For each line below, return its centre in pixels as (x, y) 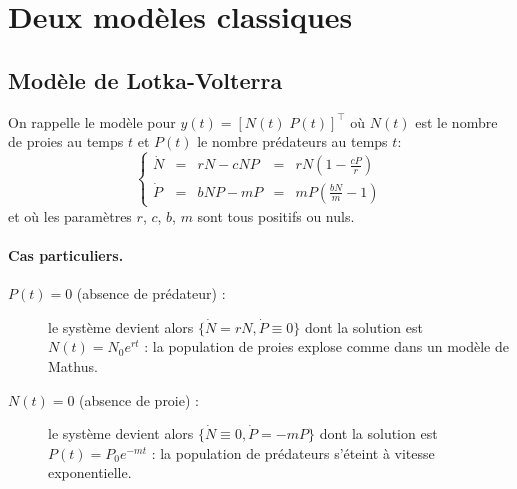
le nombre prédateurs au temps (292, 141)
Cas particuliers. (66, 254)
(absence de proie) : (139, 399)
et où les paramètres (70, 215)
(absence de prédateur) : (151, 293)
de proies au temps (66, 141)
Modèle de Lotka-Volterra (145, 79)
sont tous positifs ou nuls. (276, 215)
